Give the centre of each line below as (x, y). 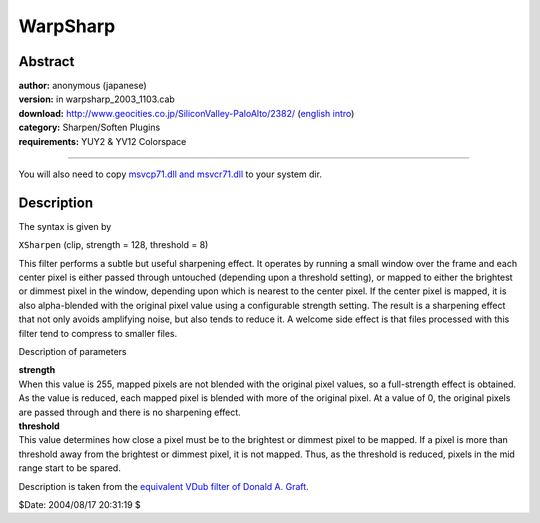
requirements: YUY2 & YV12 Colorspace (102, 141)
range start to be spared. (70, 468)
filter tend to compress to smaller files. (98, 333)
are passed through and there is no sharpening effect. (130, 412)
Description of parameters (72, 352)
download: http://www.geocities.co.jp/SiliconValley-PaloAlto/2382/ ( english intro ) (186, 113)
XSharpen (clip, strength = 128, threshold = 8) (113, 245)
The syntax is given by (65, 226)
